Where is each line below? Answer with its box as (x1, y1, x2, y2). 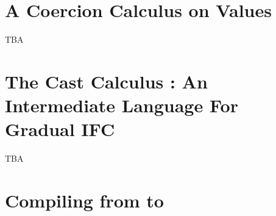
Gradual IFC (5, 117, 115, 142)
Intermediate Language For (5, 93, 238, 118)
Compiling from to (5, 188, 164, 212)
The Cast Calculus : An (5, 68, 208, 93)
